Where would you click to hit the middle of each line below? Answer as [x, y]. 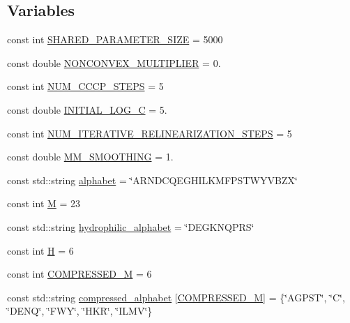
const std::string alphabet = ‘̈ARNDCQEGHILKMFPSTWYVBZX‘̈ [152, 180]
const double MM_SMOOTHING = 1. [90, 157]
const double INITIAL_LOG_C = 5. [87, 109]
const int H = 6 [40, 250]
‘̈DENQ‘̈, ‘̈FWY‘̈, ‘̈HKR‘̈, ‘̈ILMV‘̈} [80, 311]
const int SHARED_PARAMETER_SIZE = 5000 [115, 39]
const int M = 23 [44, 203]
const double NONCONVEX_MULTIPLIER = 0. [114, 62]
